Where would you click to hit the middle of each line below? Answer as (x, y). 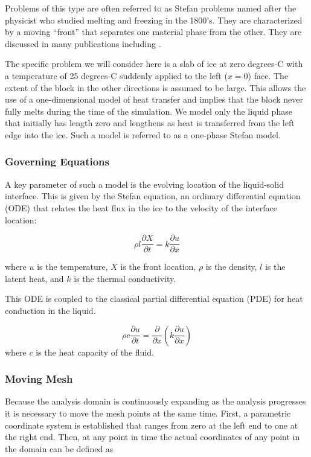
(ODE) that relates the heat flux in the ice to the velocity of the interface (141, 207)
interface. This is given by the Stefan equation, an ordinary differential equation (153, 196)
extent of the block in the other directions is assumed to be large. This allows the (155, 87)
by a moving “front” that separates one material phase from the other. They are (153, 32)
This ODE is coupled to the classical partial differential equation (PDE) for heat (154, 299)
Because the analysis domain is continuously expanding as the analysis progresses (155, 401)
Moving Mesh (39, 379)
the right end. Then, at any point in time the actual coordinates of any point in (152, 437)
